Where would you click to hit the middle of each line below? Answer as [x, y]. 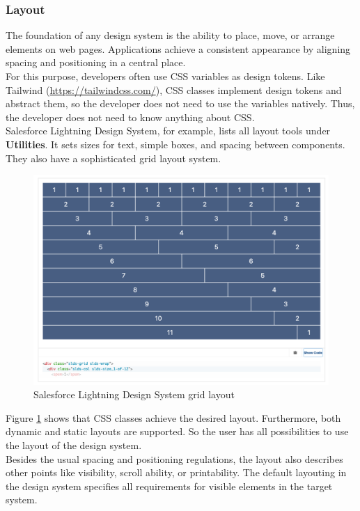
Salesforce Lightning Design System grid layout [134, 394]
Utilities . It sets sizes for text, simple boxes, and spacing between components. [175, 144]
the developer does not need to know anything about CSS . [130, 117]
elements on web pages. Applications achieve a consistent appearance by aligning [178, 48]
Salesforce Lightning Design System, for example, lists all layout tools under [168, 131]
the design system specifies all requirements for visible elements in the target [169, 486]
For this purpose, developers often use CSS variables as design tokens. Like [165, 76]
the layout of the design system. [74, 445]
